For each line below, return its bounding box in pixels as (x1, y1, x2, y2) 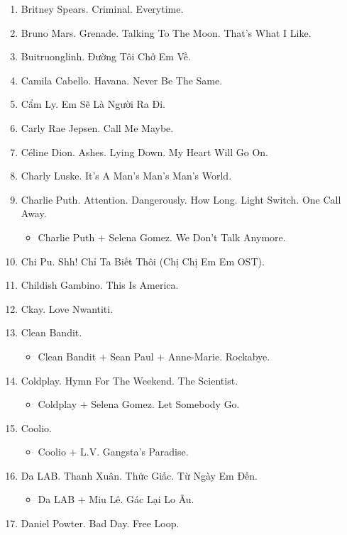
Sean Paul (110, 348, 154, 363)
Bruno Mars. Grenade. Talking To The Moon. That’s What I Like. (21, 25, 312, 40)
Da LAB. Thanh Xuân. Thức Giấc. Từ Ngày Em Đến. (21, 468, 258, 482)
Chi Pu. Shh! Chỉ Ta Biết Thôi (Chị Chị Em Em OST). (21, 253, 265, 268)
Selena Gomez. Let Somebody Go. (91, 397, 240, 412)
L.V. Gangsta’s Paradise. (80, 444, 189, 459)
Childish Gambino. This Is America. (21, 277, 179, 292)
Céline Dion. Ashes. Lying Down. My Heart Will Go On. (21, 144, 268, 159)
